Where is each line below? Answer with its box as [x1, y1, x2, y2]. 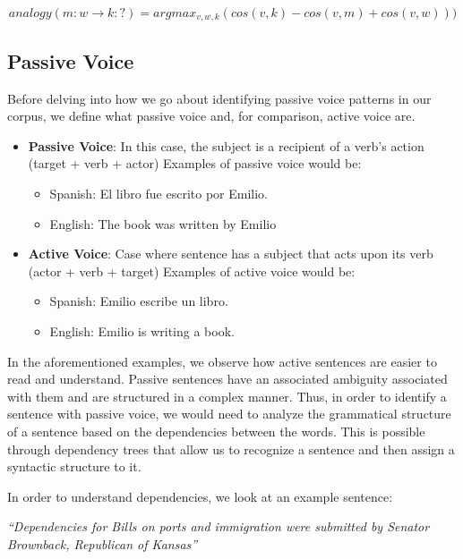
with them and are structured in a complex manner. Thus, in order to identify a [7, 386, 447, 405]
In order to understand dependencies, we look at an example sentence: [7, 487, 393, 505]
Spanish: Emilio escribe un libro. [49, 292, 228, 310]
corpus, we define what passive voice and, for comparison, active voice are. [7, 106, 416, 125]
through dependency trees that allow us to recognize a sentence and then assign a [7, 439, 455, 458]
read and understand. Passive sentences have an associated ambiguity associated [7, 369, 448, 388]
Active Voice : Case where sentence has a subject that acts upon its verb [28, 244, 433, 263]
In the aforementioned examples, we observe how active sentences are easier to [7, 351, 437, 370]
